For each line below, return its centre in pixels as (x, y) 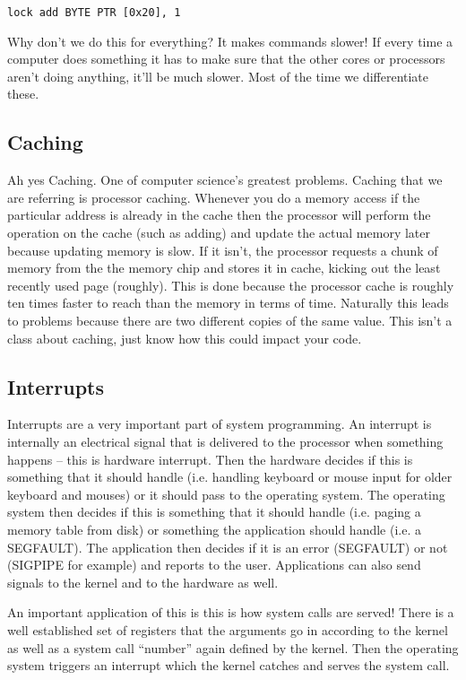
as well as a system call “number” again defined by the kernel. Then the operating (233, 647)
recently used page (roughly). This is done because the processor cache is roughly (231, 285)
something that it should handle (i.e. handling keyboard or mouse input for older (230, 477)
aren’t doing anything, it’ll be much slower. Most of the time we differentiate (218, 76)
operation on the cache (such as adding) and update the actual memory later (219, 233)
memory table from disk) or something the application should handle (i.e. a (214, 529)
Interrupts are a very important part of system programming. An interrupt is (220, 424)
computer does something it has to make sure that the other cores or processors (226, 59)
